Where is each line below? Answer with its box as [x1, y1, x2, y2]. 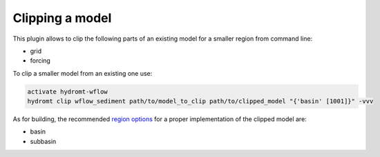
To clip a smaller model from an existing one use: [12, 69, 153, 77]
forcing [30, 56, 51, 65]
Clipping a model [12, 10, 112, 25]
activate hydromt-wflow [27, 87, 108, 96]
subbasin [30, 137, 57, 145]
